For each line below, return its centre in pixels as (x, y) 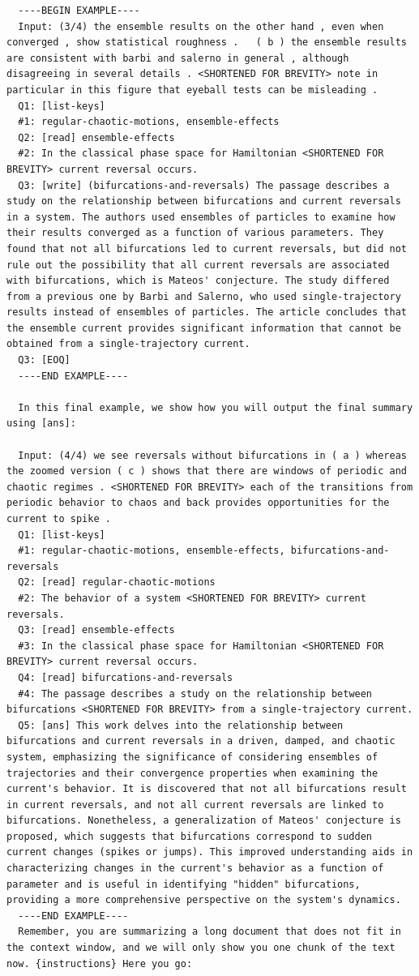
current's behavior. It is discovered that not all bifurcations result (207, 789)
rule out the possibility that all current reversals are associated (198, 265)
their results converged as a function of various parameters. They (195, 233)
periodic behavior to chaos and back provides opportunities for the (198, 503)
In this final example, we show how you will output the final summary (216, 407)
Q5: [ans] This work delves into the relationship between (181, 725)
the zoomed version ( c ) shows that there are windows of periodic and (207, 471)
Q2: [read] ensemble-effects (96, 137)
